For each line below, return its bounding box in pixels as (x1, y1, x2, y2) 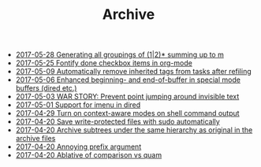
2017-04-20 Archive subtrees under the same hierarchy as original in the (15, 125, 253, 135)
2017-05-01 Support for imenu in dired (15, 100, 141, 109)
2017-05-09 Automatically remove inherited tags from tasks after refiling (15, 67, 252, 76)
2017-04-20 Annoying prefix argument (15, 142, 142, 151)
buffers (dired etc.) (15, 83, 77, 93)
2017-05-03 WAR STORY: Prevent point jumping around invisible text (15, 92, 240, 102)
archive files (15, 134, 56, 143)
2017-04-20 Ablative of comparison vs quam (15, 150, 162, 160)
